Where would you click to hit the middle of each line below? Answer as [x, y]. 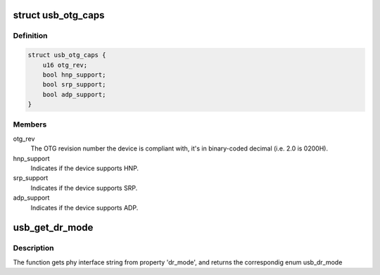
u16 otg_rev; [65, 65]
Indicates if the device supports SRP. [84, 188]
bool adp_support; [74, 94]
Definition [30, 36]
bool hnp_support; [74, 75]
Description [33, 248]
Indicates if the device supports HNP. [85, 168]
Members [30, 124]
